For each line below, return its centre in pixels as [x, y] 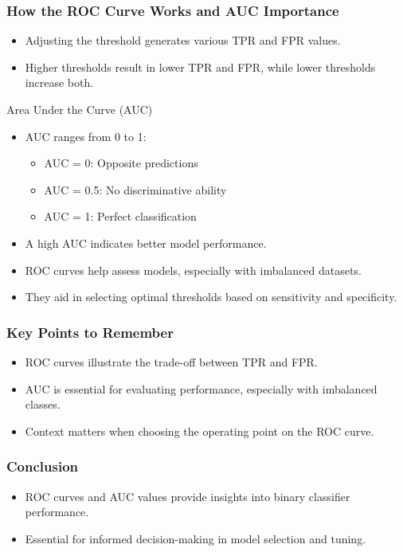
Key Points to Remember [90, 332]
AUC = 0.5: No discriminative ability [135, 189]
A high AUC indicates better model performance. [146, 243]
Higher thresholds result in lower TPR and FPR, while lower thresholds [200, 67]
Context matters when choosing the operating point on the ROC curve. [200, 431]
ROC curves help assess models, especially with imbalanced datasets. [193, 270]
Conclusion [42, 466]
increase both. [59, 82]
